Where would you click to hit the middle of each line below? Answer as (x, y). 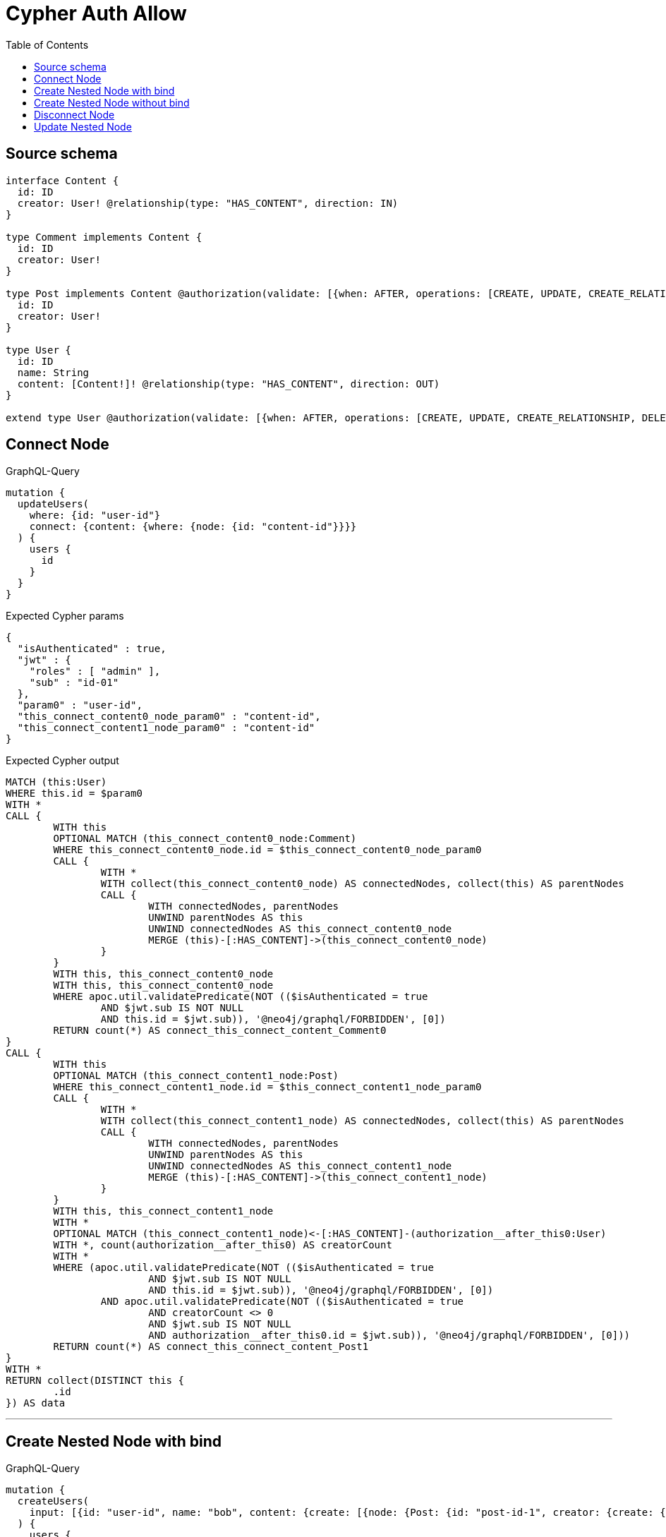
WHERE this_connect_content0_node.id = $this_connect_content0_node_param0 (267, 850)
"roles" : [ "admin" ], (95, 671)
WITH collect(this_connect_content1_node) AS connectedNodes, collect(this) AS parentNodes (362, 1121)
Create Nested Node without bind (112, 102)
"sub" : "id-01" (74, 683)
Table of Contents (47, 44)
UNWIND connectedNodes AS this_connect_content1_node (300, 1166)
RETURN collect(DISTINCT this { (95, 1381)
